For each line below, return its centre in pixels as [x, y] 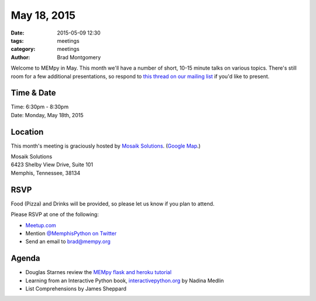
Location [27, 132]
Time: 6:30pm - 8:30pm [40, 107]
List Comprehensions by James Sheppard [76, 289]
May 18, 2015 [43, 15]
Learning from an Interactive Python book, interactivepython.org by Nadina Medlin [125, 281]
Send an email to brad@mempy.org [68, 242]
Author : [20, 57]
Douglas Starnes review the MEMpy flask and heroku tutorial [99, 272]
